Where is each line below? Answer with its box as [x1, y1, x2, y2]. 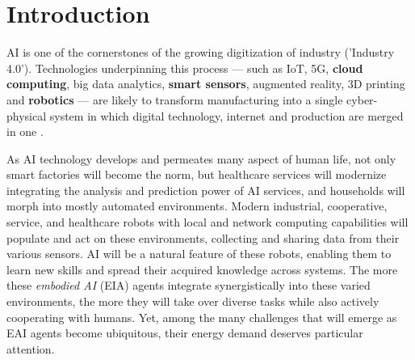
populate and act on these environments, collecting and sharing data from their [6, 229, 400, 246]
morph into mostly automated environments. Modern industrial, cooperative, [6, 197, 388, 214]
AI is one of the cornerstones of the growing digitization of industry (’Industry [6, 44, 395, 61]
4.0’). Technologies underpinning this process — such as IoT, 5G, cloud [6, 59, 363, 76]
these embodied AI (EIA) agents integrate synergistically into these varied [6, 277, 371, 294]
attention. [6, 340, 55, 357]
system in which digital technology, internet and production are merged [49, 107, 404, 124]
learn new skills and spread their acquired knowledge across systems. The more [6, 260, 398, 277]
